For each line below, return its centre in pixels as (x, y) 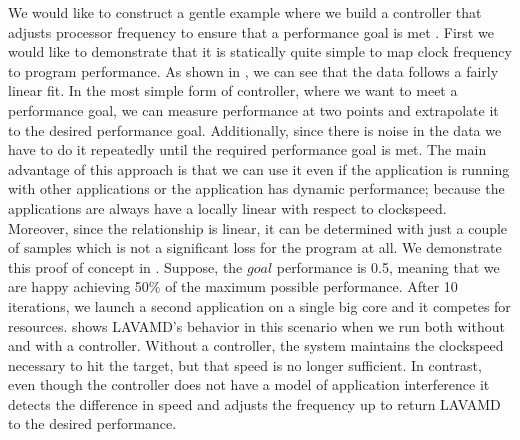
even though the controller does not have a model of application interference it (249, 384)
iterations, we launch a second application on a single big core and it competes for (259, 305)
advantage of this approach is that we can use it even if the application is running (259, 168)
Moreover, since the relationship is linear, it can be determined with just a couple (258, 227)
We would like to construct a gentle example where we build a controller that (245, 12)
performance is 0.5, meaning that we (388, 266)
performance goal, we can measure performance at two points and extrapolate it (253, 109)
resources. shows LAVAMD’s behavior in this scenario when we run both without (256, 325)
